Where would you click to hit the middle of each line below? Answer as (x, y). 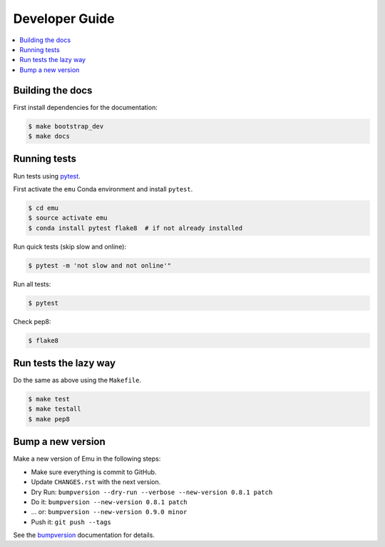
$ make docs (49, 136)
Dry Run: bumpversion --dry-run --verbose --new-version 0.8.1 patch (152, 492)
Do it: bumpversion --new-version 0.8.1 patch (109, 502)
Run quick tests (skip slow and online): (70, 246)
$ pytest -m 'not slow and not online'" (99, 265)
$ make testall (55, 409)
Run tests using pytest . (47, 176)
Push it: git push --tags (71, 522)
